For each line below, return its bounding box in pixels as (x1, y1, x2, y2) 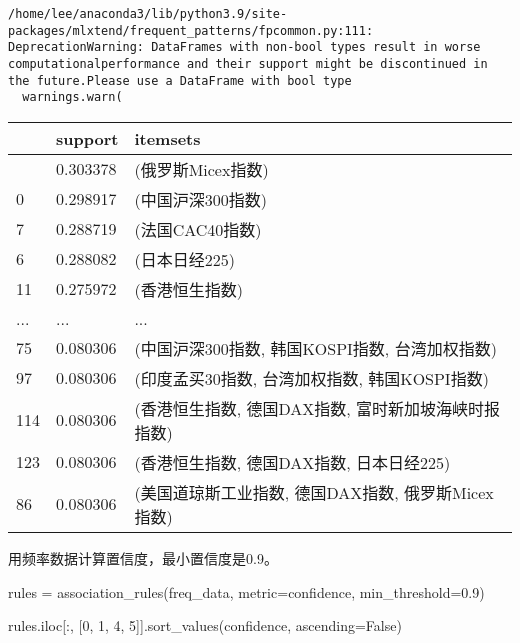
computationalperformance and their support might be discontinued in (8, 56, 488, 71)
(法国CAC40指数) (134, 217, 262, 241)
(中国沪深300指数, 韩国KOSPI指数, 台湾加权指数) (134, 336, 497, 360)
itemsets (134, 126, 201, 150)
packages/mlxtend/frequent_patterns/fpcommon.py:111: (8, 23, 374, 38)
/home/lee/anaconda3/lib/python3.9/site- (8, 7, 288, 21)
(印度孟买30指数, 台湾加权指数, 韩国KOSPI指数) (134, 366, 489, 390)
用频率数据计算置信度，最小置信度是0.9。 (8, 547, 278, 568)
